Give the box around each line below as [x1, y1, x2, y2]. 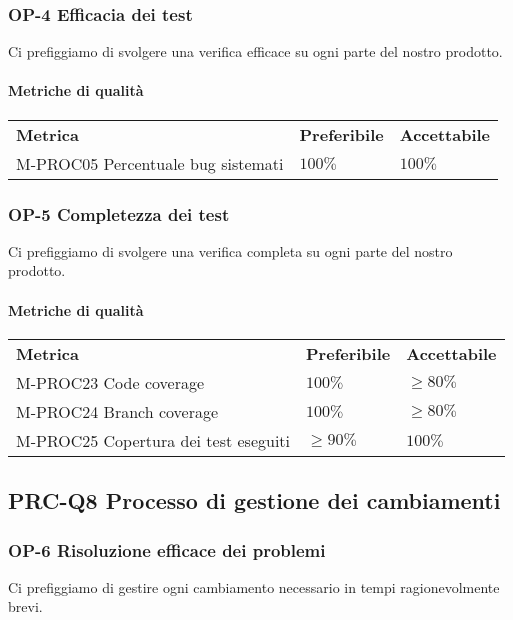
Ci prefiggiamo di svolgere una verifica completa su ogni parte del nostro [8, 240, 453, 261]
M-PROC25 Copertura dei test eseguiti [16, 428, 291, 452]
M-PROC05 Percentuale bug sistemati [16, 151, 284, 175]
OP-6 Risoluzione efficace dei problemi [8, 537, 326, 562]
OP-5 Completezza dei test [8, 201, 230, 226]
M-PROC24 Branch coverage [16, 399, 219, 423]
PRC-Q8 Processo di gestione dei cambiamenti [8, 485, 501, 516]
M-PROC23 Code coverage [16, 370, 205, 394]
